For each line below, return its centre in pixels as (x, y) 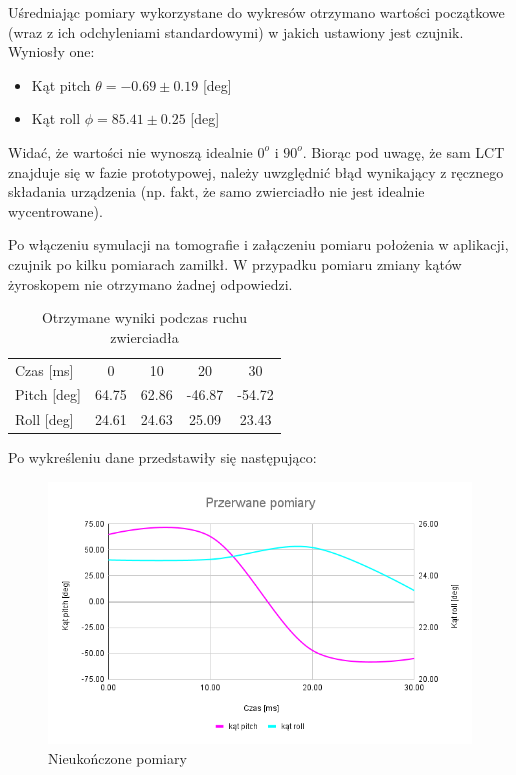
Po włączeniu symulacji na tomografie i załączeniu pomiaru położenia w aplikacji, (258, 244)
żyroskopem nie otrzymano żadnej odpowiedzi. (150, 283)
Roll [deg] (44, 419)
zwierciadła (144, 336)
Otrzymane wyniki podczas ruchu (144, 317)
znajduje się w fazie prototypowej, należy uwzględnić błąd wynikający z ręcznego (256, 171)
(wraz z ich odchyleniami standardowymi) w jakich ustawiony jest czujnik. (236, 31)
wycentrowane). (55, 210)
